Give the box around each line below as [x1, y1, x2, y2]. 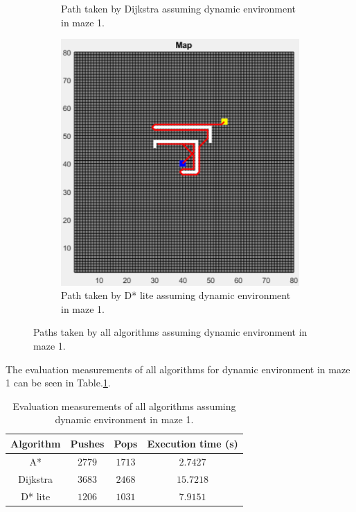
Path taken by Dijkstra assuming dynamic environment [61, 1, 296, 15]
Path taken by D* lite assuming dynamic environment [61, 288, 291, 302]
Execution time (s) [147, 436, 238, 450]
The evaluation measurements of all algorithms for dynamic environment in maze [6, 361, 350, 376]
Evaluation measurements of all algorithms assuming [12, 398, 236, 413]
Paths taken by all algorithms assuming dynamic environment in [33, 325, 308, 339]
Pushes [70, 436, 105, 450]
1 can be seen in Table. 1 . [6, 375, 111, 390]
